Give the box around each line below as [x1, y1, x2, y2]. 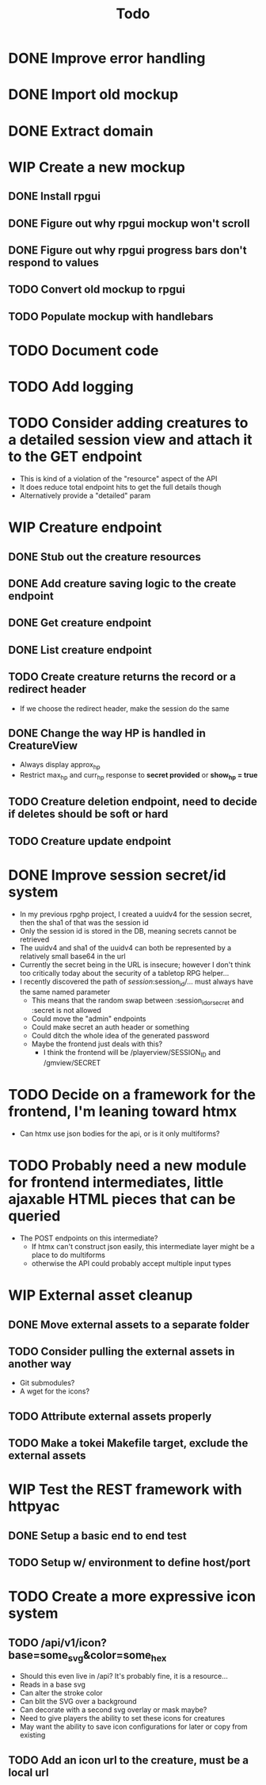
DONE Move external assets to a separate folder [8, 1317, 250, 1332]
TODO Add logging [8, 378, 134, 396]
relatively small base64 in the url [19, 951, 126, 961]
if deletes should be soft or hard [8, 808, 169, 821]
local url [8, 1765, 49, 1779]
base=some [8, 1648, 69, 1661]
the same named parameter [19, 987, 111, 996]
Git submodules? [19, 1378, 75, 1388]
